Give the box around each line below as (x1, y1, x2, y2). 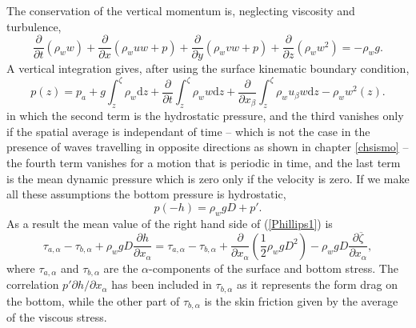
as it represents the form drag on (237, 276, 398, 293)
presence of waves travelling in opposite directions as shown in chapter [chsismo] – (6, 138, 409, 155)
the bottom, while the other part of (6, 292, 180, 309)
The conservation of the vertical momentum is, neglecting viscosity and (6, 2, 355, 18)
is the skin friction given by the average (204, 292, 398, 309)
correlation (6, 276, 59, 293)
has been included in (111, 276, 212, 293)
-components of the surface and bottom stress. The (149, 259, 398, 276)
